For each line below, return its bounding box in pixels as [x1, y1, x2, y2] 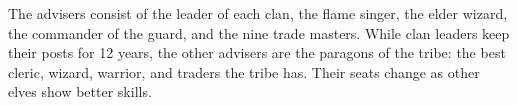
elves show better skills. [8, 81, 152, 102]
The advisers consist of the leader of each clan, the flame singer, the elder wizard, [8, 3, 508, 23]
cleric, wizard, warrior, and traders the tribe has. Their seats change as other [8, 61, 480, 82]
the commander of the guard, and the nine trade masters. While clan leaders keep [8, 22, 510, 43]
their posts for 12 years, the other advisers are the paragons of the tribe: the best [8, 42, 506, 63]
